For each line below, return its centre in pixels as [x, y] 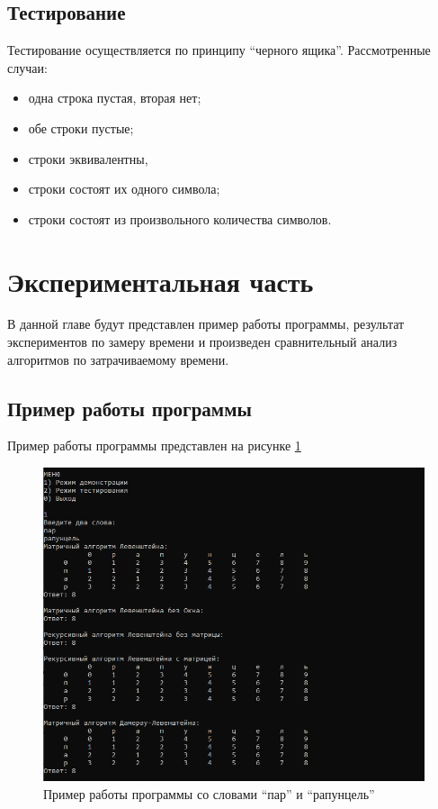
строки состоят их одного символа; [124, 189]
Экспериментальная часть [161, 281]
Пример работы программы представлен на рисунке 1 [154, 445]
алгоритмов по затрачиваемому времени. [118, 359]
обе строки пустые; [81, 127]
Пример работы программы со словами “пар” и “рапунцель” [209, 793]
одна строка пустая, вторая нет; [115, 98]
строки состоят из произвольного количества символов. [180, 218]
